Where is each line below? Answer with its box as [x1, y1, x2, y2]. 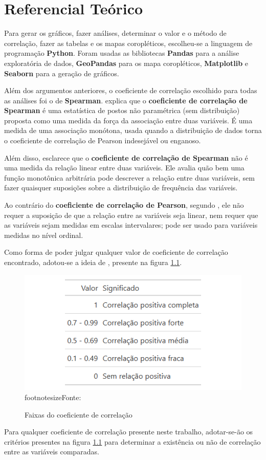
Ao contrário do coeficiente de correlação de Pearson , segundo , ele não [4, 200, 244, 210]
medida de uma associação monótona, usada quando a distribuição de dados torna [4, 125, 262, 136]
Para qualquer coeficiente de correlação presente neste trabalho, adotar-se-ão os [4, 426, 253, 437]
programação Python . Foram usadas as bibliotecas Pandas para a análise [4, 48, 239, 58]
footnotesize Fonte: [25, 391, 81, 402]
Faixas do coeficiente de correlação [25, 409, 132, 420]
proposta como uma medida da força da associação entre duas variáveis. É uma [4, 115, 253, 125]
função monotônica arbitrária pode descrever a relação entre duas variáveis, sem [4, 172, 255, 183]
